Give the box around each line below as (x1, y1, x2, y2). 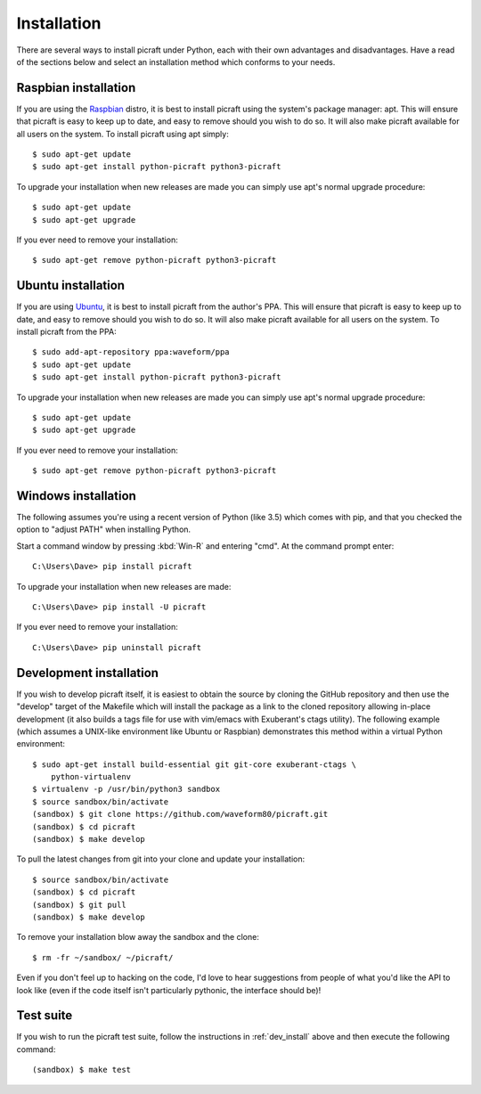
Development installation (16, 665, 159, 681)
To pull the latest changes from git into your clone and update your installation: (16, 853, 306, 864)
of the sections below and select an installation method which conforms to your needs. (16, 56, 336, 67)
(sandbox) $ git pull (32, 900, 126, 910)
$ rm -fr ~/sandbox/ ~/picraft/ (32, 952, 174, 962)
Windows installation (16, 488, 137, 503)
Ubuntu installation (16, 278, 125, 293)
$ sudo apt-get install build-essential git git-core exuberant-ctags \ (32, 759, 356, 770)
